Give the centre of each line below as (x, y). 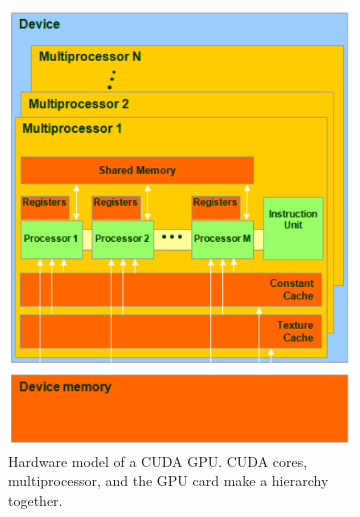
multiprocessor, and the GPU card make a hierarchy (168, 480)
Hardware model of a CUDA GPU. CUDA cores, (158, 460)
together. (35, 500)
